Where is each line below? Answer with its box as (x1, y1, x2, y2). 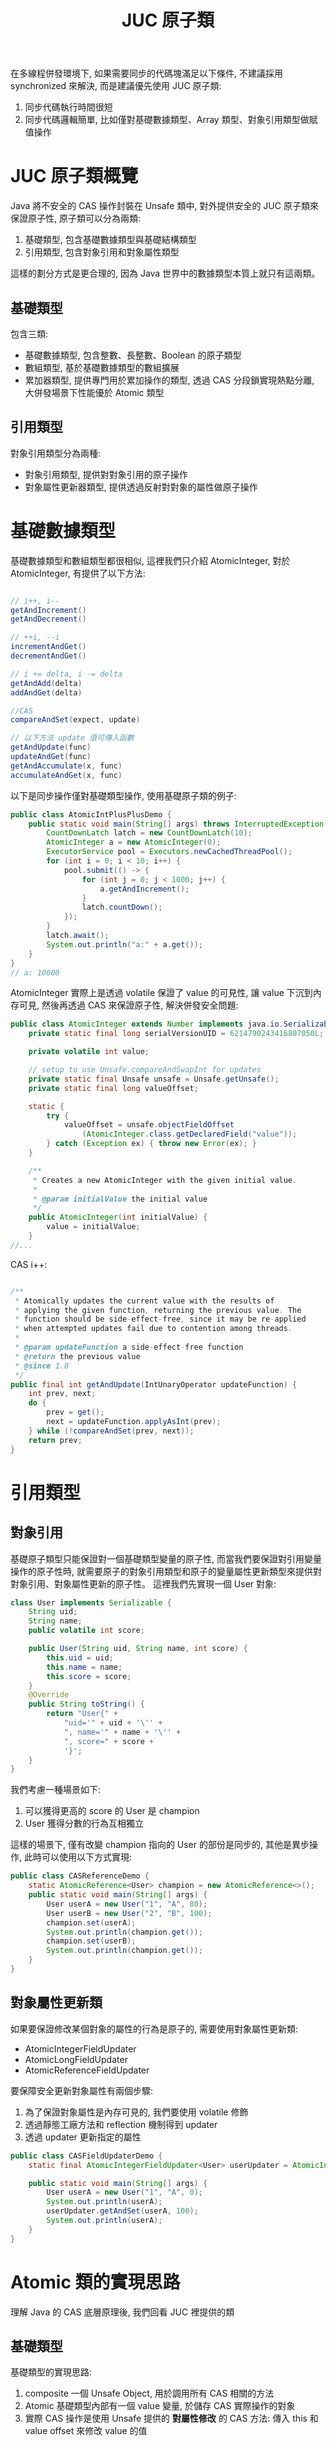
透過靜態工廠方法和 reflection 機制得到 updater (24, 2118, 218, 2130)
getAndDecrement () (10, 614, 87, 625)
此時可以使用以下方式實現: (23, 1851, 133, 1863)
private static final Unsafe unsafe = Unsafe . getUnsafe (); (28, 1074, 280, 1084)
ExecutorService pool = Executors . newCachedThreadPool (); (46, 847, 293, 857)
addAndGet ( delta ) (10, 687, 83, 698)
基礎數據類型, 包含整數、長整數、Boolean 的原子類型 (24, 349, 242, 361)
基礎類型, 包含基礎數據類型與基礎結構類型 (24, 234, 197, 246)
